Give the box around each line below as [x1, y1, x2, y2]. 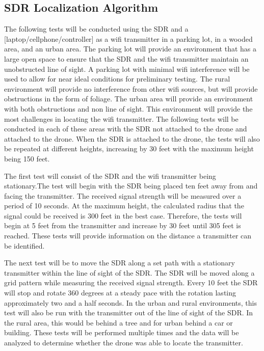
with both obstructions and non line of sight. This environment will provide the [4, 103, 253, 114]
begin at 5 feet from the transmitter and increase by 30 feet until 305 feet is [4, 220, 241, 231]
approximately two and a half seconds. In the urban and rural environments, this [4, 297, 257, 308]
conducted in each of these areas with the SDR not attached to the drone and [4, 123, 247, 134]
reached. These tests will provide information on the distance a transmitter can [4, 230, 252, 241]
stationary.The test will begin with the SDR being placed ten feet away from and [4, 180, 258, 191]
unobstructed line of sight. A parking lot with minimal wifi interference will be [4, 63, 250, 74]
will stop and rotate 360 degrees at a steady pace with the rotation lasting [4, 287, 236, 298]
